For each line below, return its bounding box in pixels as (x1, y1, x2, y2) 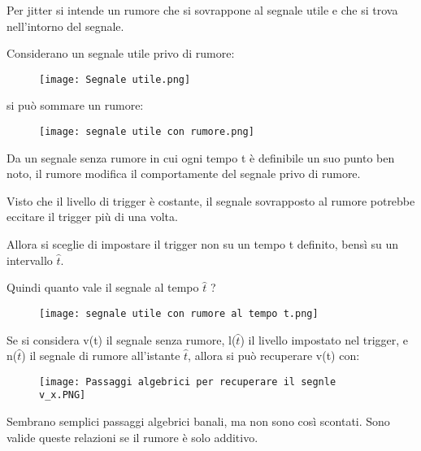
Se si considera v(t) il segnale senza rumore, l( (7, 331, 237, 348)
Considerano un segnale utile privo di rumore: (7, 45, 235, 62)
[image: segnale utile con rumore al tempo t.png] (39, 307, 319, 319)
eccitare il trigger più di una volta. (7, 208, 178, 225)
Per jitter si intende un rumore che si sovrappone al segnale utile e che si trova (7, 2, 398, 18)
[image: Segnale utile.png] (39, 73, 191, 85)
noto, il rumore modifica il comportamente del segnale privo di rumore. (7, 165, 361, 182)
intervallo (7, 251, 53, 268)
